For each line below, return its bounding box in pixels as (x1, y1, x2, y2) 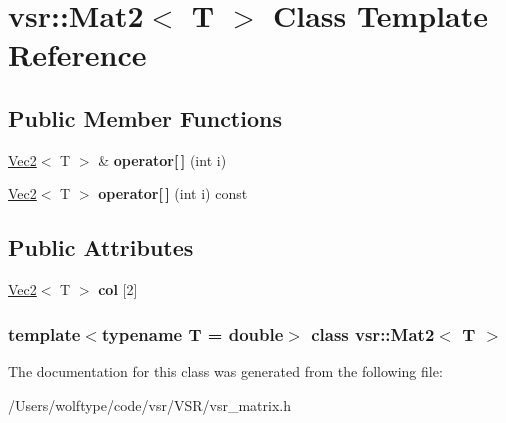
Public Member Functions (8, 102, 282, 133)
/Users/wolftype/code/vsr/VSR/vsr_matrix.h (8, 394, 292, 415)
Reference (8, 34, 147, 75)
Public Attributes (8, 232, 194, 263)
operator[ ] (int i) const (98, 183, 248, 204)
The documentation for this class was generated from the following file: (8, 360, 443, 381)
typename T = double (101, 321, 284, 346)
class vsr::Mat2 (311, 321, 435, 346)
